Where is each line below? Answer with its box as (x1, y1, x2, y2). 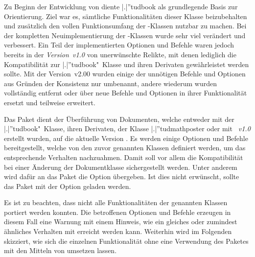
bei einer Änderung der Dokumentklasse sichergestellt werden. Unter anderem (4, 162, 237, 172)
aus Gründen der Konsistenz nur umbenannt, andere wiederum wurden (4, 78, 217, 88)
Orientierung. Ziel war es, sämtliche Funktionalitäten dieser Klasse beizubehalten (4, 11, 247, 21)
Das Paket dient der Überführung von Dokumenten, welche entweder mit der (4, 114, 234, 124)
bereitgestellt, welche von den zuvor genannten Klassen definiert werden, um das (4, 142, 246, 153)
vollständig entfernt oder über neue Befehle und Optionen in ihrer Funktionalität (4, 88, 247, 98)
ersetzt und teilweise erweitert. (4, 97, 95, 107)
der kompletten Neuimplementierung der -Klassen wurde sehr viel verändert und (4, 30, 246, 40)
